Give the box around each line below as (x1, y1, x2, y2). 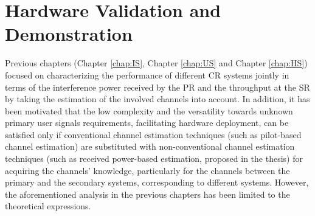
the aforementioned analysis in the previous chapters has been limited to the (5, 187, 290, 200)
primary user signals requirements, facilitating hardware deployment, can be (5, 116, 289, 129)
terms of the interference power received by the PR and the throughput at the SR (5, 80, 310, 93)
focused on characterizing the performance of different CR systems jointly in (5, 68, 289, 81)
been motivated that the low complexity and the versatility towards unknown (5, 104, 293, 117)
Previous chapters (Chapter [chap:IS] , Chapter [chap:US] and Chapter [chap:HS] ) (5, 57, 308, 69)
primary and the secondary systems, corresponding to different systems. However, (5, 176, 309, 189)
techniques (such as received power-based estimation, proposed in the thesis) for (5, 152, 303, 165)
